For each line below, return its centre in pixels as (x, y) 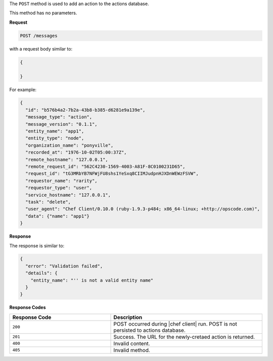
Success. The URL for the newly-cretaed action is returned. (184, 337)
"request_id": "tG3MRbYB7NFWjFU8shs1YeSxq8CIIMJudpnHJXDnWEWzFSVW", (112, 174)
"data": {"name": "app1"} (57, 216)
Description (128, 317)
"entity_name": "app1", (55, 131)
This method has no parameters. (43, 13)
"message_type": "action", (59, 117)
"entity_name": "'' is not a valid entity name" (92, 280)
